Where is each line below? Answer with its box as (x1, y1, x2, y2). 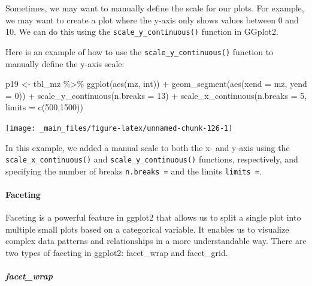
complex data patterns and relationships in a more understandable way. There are (5, 234, 307, 247)
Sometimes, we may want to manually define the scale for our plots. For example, (5, 2, 304, 14)
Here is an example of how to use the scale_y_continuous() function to (5, 45, 274, 58)
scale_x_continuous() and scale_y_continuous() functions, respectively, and (5, 153, 298, 165)
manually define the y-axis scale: (5, 57, 125, 70)
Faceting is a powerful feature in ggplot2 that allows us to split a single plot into (5, 211, 301, 224)
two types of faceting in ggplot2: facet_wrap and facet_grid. (5, 246, 228, 259)
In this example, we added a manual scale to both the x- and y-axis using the (5, 141, 290, 153)
